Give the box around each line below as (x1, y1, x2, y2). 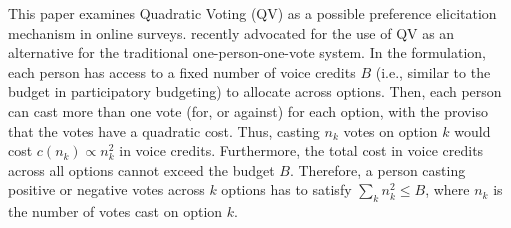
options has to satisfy (221, 179, 352, 200)
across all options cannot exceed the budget (8, 159, 275, 180)
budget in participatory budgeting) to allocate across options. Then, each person (8, 81, 502, 102)
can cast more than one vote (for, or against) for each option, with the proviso (8, 100, 488, 121)
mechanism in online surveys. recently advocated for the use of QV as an (8, 22, 455, 43)
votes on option (343, 120, 438, 141)
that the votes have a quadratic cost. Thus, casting (8, 120, 320, 141)
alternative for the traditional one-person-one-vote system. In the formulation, (8, 42, 487, 63)
